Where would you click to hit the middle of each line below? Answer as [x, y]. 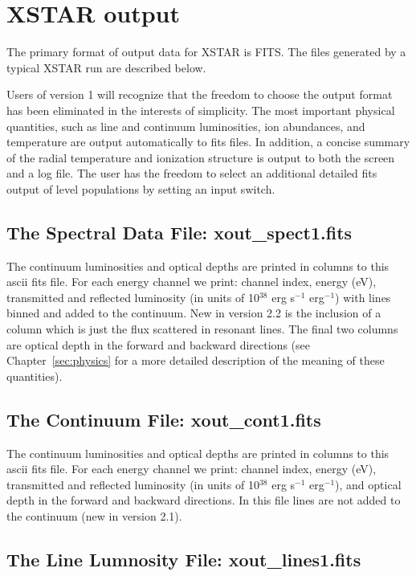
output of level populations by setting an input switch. [141, 188]
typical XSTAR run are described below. [106, 67]
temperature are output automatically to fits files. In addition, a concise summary [208, 142]
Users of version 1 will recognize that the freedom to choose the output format [200, 94]
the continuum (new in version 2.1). [94, 516]
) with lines [363, 297]
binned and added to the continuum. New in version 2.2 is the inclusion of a [194, 313]
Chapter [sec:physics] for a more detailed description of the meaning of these [196, 360]
